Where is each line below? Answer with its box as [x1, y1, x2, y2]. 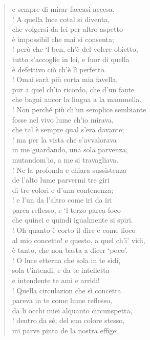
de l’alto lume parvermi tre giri [12, 174, 110, 185]
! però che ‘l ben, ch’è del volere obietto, [12, 44, 138, 54]
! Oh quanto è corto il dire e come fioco [12, 225, 136, 235]
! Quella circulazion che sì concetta [12, 285, 121, 295]
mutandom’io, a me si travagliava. [12, 154, 119, 165]
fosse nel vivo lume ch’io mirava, [12, 114, 114, 125]
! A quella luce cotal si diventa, [12, 13, 110, 24]
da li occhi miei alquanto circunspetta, [12, 305, 133, 315]
